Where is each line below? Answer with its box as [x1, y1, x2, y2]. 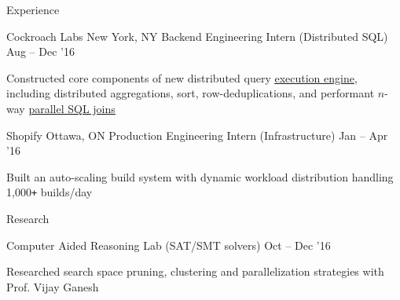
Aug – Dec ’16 [6, 43, 75, 60]
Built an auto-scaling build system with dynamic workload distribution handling [6, 168, 394, 185]
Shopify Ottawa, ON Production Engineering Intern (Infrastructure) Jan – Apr [6, 126, 388, 143]
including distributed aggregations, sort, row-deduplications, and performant [6, 85, 375, 101]
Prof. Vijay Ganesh [6, 278, 99, 295]
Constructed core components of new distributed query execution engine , [6, 69, 358, 86]
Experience [6, 2, 60, 17]
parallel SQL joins [28, 100, 116, 116]
